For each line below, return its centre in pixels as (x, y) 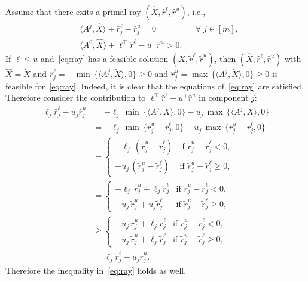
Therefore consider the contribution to (76, 98)
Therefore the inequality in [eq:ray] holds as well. (96, 270)
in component (224, 98)
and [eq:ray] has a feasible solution (104, 59)
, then (225, 59)
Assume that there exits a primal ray (73, 11)
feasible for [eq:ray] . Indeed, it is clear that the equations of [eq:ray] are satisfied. (155, 86)
